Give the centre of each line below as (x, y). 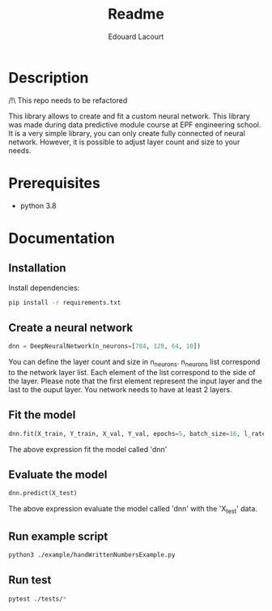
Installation (37, 268)
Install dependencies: (44, 288)
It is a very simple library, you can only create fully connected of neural (127, 133)
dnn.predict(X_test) (43, 493)
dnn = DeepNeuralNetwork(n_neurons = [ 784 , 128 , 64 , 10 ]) (104, 346)
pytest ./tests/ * (38, 599)
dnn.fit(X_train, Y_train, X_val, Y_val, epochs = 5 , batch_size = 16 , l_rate (137, 434)
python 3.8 (38, 205)
